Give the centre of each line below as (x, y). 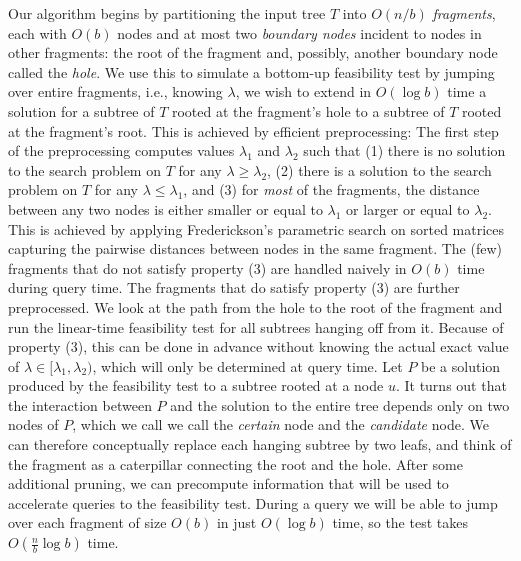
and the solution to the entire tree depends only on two (340, 404)
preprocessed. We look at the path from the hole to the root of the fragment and (255, 306)
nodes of (33, 424)
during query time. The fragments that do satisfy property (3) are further (234, 287)
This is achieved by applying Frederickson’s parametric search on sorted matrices (256, 228)
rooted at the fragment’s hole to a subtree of (308, 110)
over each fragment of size (87, 522)
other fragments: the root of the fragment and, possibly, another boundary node (253, 52)
